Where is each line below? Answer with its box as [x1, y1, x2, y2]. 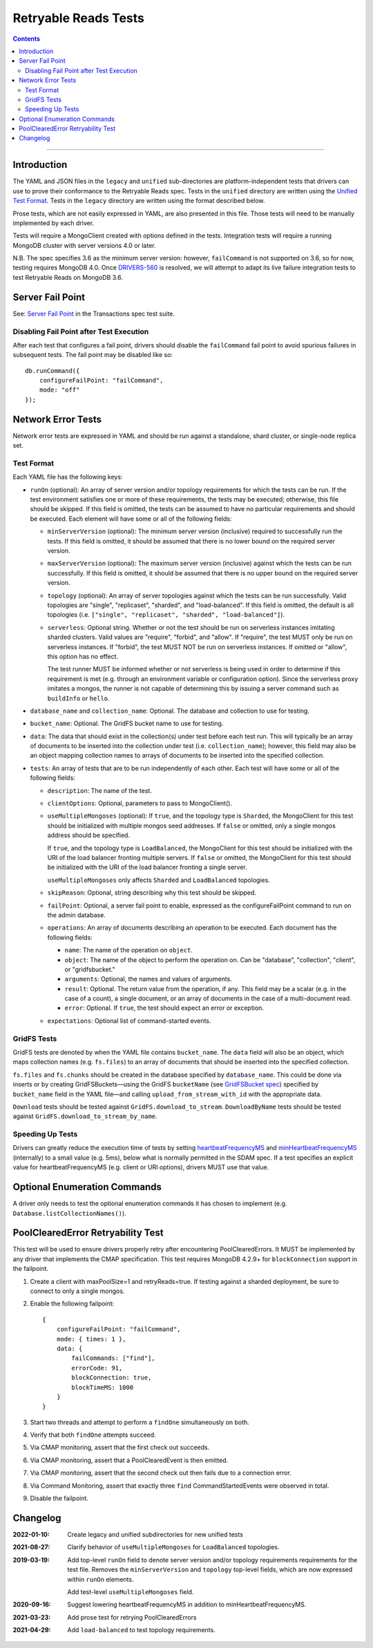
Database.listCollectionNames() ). [12, 1209, 127, 1217]
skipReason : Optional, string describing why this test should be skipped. [47, 888, 257, 897]
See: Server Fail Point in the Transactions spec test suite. [12, 309, 175, 318]
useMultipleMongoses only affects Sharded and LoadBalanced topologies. [47, 876, 271, 884]
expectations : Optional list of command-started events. [47, 1016, 211, 1025]
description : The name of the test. [47, 786, 152, 794]
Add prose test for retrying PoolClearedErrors [67, 1613, 197, 1621]
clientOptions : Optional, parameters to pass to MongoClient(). [47, 799, 233, 807]
